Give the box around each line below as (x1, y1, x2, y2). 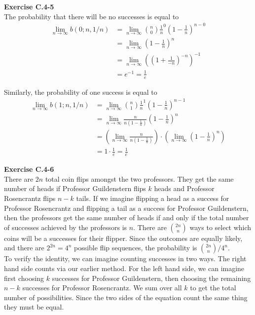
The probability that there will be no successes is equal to (4, 11, 179, 21)
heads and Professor (154, 183, 215, 194)
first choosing (4, 273, 44, 283)
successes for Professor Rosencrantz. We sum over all (22, 282, 182, 293)
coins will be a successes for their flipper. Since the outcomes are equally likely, (4, 233, 243, 243)
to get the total (190, 282, 236, 293)
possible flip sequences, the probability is (73, 242, 197, 253)
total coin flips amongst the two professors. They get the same (45, 173, 234, 184)
